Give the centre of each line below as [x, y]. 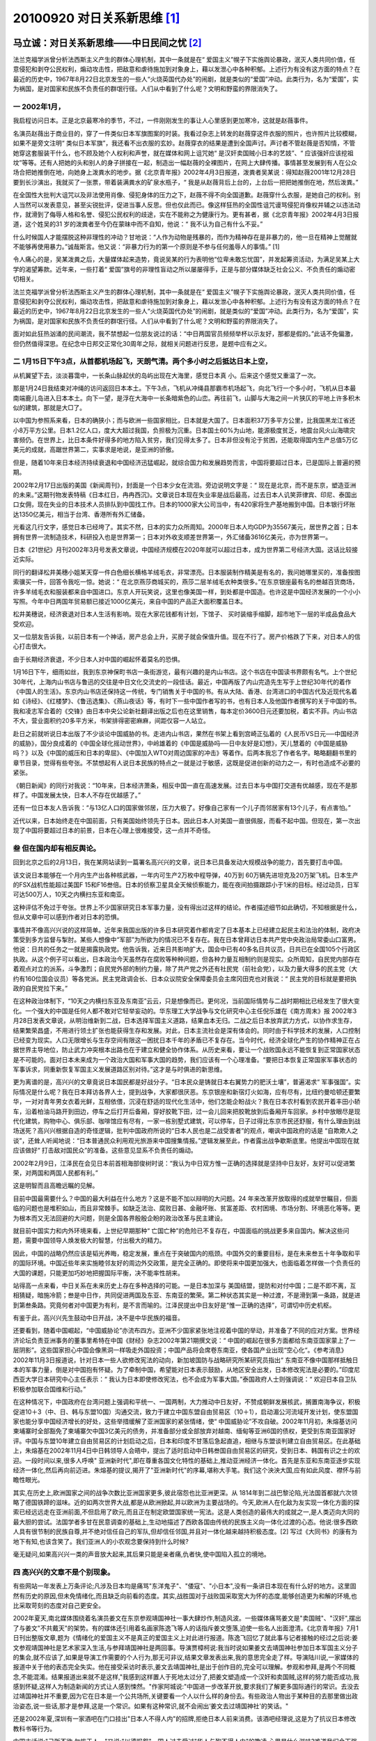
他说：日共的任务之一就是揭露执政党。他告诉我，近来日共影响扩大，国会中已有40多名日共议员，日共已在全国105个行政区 [186, 949]
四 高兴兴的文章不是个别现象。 [64, 1572]
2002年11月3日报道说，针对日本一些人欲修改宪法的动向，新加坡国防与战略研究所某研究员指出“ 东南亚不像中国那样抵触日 [186, 1360]
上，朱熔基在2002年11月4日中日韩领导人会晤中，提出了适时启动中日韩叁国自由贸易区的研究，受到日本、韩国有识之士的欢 [187, 1451]
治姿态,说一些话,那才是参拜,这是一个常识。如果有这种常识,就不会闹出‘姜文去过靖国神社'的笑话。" [151, 1705]
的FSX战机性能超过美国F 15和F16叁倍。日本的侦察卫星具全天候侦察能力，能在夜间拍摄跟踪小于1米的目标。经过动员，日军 [186, 885]
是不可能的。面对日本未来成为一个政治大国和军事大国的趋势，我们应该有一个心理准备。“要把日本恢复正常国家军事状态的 [185, 1059]
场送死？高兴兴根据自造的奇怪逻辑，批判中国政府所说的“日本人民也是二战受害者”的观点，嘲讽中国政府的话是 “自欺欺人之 [186, 1131]
